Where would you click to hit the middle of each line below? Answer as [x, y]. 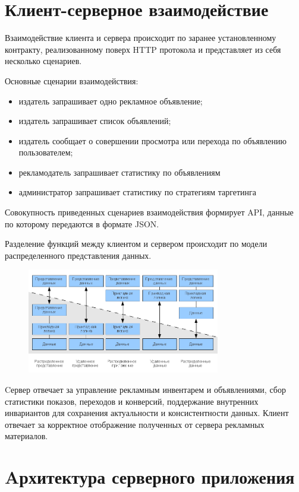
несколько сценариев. [43, 61]
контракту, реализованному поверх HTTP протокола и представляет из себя [143, 49]
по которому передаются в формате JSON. [82, 223]
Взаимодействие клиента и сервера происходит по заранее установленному [141, 38]
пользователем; [46, 152]
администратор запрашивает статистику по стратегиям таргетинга [138, 192]
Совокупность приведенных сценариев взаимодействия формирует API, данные [149, 212]
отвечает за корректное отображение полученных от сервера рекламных [135, 424]
